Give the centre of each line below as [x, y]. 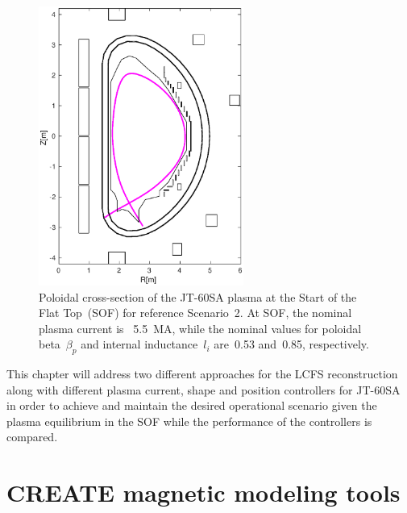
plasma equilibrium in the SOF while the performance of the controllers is [189, 421]
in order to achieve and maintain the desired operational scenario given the [192, 405]
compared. [32, 437]
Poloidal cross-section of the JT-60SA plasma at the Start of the [198, 296]
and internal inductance [139, 344]
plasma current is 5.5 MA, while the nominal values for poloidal [200, 328]
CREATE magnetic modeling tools [203, 492]
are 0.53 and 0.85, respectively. [291, 344]
